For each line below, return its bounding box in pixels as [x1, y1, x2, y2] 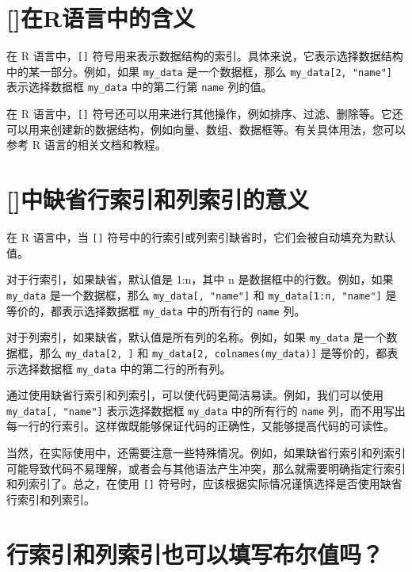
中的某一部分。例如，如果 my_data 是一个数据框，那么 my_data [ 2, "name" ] [6, 63, 393, 79]
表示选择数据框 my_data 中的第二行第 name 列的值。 [6, 78, 273, 95]
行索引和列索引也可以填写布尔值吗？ [6, 537, 384, 570]
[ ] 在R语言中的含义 [6, 2, 196, 34]
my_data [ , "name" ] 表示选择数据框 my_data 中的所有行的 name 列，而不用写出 [6, 402, 406, 418]
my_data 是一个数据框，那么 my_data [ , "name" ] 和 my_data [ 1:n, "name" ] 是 [6, 286, 397, 303]
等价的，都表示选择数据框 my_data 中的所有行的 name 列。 [6, 302, 306, 318]
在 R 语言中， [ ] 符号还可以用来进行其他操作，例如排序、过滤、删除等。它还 [6, 105, 403, 122]
